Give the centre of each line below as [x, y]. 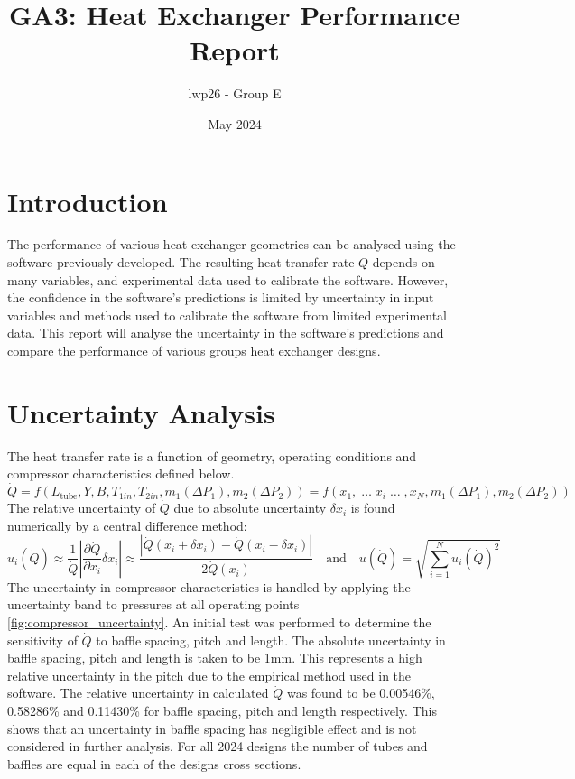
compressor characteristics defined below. [121, 473]
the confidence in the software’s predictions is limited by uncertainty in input [221, 297]
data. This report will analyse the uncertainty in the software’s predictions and [226, 333]
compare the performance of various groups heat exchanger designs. [194, 350]
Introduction [88, 201]
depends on [403, 262]
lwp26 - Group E [235, 93]
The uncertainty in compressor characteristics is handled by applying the [209, 586]
